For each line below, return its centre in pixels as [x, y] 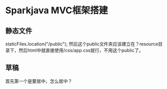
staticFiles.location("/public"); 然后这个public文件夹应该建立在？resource [82, 44]
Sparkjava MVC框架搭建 [57, 10]
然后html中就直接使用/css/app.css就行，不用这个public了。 [81, 50]
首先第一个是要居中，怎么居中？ [39, 81]
